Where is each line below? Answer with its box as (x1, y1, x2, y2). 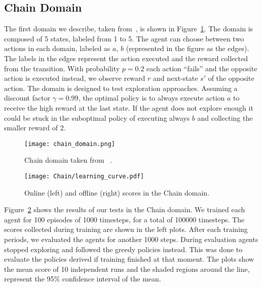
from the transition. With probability (4, 63, 120, 73)
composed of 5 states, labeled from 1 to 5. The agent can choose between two (4, 33, 244, 43)
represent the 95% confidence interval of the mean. (4, 273, 161, 284)
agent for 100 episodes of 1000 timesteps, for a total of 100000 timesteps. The (4, 214, 245, 224)
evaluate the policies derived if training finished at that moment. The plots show (4, 254, 254, 264)
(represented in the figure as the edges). (126, 43, 249, 54)
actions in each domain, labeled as (4, 43, 110, 54)
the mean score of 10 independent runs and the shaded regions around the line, (4, 263, 250, 274)
